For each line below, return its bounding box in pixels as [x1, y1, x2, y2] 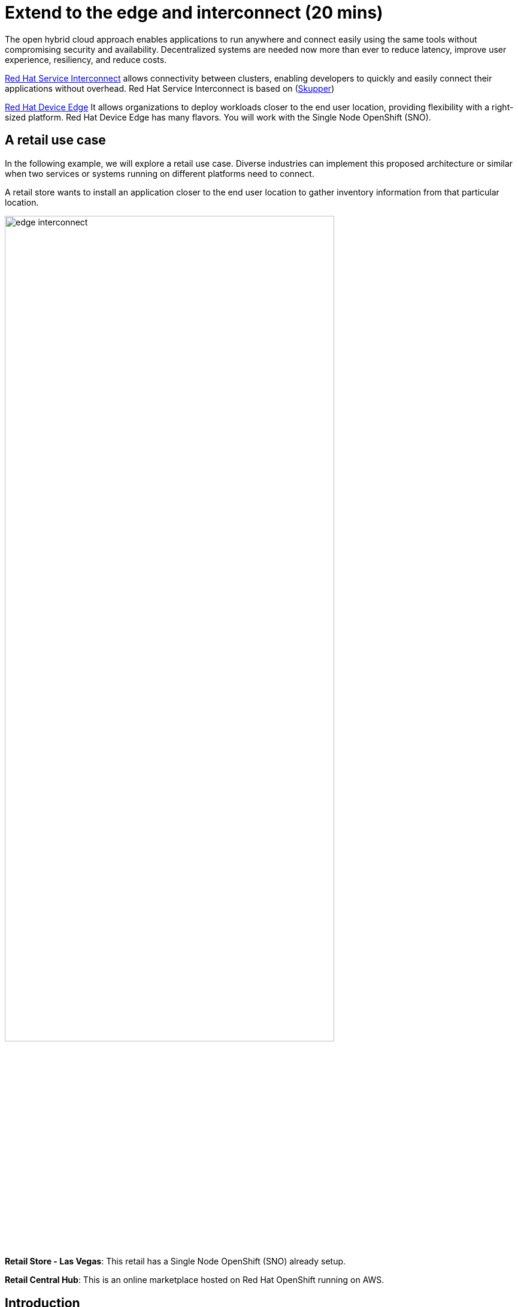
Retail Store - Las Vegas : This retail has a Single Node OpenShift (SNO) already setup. [5, 1256, 346, 1267]
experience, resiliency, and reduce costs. [5, 54, 167, 65]
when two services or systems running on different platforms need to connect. [5, 168, 314, 179]
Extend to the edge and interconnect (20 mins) [5, 2, 383, 23]
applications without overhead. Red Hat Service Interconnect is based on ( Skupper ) [5, 83, 335, 94]
